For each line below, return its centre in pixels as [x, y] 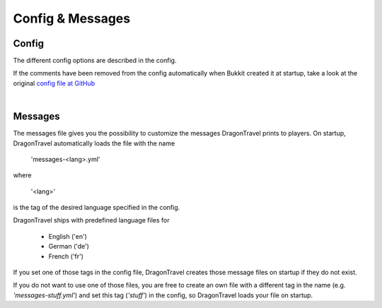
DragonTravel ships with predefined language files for [91, 220]
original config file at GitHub [54, 83]
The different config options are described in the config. [95, 61]
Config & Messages [72, 18]
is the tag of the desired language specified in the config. [97, 208]
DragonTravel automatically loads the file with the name [94, 143]
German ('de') [69, 247]
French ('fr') [66, 256]
